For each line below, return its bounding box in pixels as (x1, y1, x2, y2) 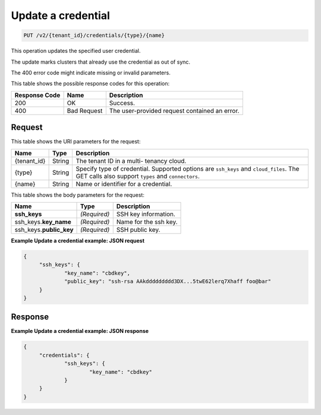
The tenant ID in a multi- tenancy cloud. (75, 156, 187, 165)
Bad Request (67, 106, 103, 115)
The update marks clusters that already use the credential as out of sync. (11, 58, 190, 65)
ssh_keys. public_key (14, 225, 74, 234)
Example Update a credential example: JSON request (11, 237, 145, 244)
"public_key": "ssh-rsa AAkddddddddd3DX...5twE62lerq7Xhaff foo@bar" (64, 278, 272, 285)
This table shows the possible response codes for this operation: (11, 80, 170, 87)
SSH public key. (116, 225, 160, 234)
